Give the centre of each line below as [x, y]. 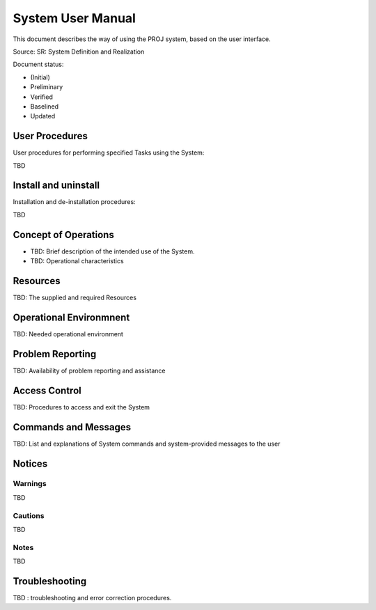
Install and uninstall [56, 186]
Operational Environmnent [71, 317]
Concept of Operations [63, 234]
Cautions [29, 515]
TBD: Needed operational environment [68, 334]
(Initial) [40, 77]
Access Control [47, 390]
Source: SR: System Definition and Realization [79, 52]
